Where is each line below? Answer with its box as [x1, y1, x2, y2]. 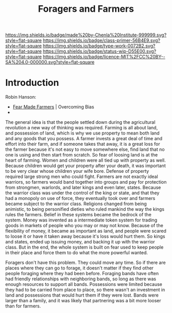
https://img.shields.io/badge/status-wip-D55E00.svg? [42, 48, 157, 54]
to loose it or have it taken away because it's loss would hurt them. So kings [5, 233, 165, 239]
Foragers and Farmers [38, 3, 134, 15]
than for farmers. [5, 303, 41, 309]
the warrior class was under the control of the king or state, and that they [5, 190, 160, 196]
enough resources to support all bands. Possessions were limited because [5, 281, 163, 287]
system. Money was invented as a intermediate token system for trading [5, 217, 158, 223]
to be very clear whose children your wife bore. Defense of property [5, 168, 149, 174]
